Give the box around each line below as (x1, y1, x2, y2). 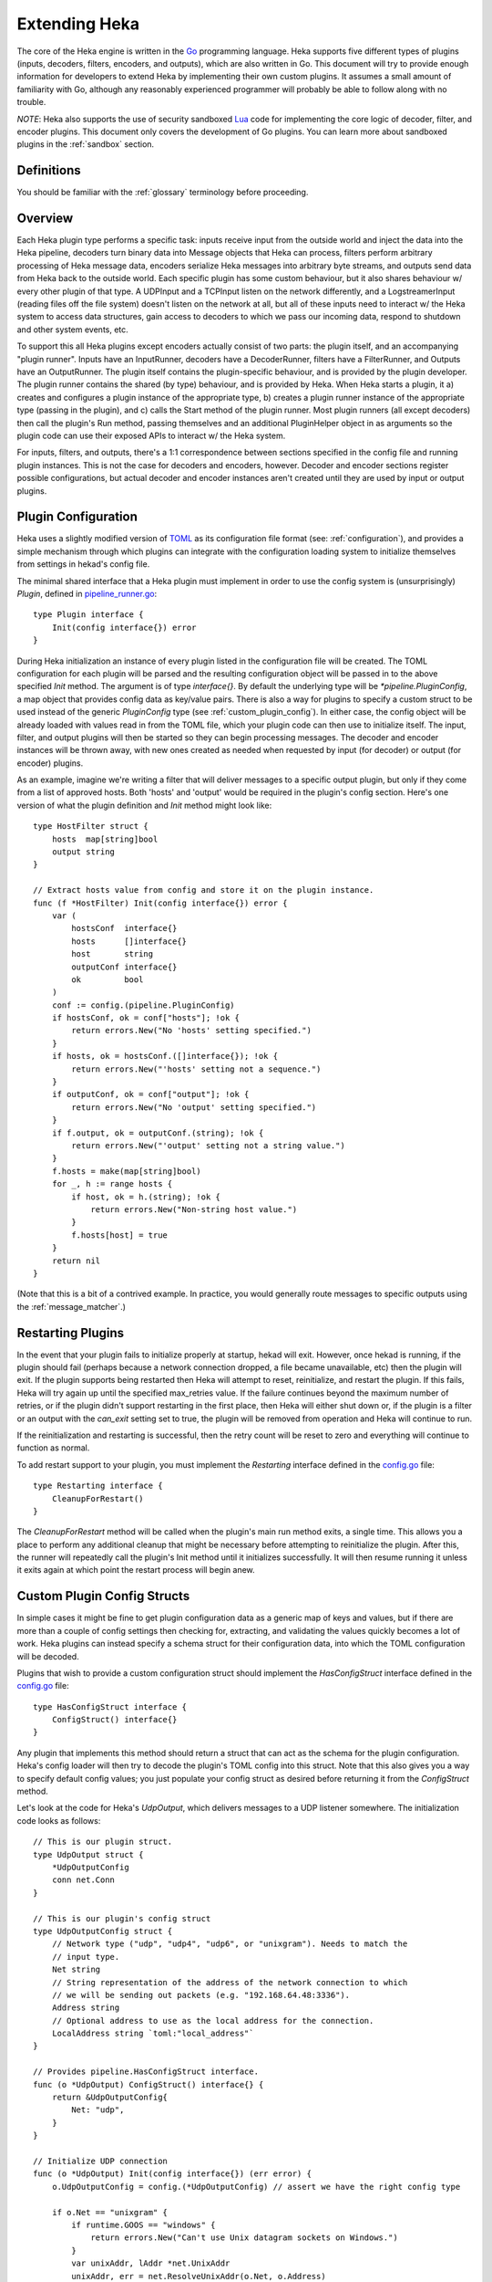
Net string (51, 1964, 101, 1975)
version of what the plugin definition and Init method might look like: (16, 800, 272, 811)
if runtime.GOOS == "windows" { (71, 2219, 216, 2230)
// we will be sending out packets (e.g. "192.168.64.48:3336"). (51, 1990, 351, 2000)
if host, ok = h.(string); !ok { (71, 1191, 220, 1202)
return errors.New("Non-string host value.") (90, 1204, 298, 1214)
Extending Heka (16, 14, 140, 34)
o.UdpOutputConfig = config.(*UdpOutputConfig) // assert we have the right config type (51, 2182, 461, 2192)
